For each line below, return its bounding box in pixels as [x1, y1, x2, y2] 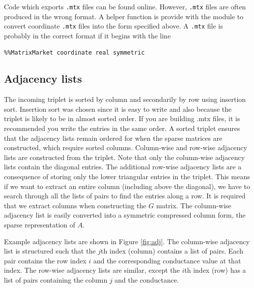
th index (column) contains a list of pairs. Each [101, 246, 243, 256]
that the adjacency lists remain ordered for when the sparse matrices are [4, 132, 223, 143]
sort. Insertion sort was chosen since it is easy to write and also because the [4, 103, 232, 114]
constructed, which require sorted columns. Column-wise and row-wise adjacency [4, 142, 247, 153]
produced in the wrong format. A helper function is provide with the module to [4, 11, 244, 21]
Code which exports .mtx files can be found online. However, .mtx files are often [4, 1, 246, 11]
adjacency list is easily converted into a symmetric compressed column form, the [4, 210, 246, 220]
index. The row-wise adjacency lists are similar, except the [4, 265, 180, 275]
